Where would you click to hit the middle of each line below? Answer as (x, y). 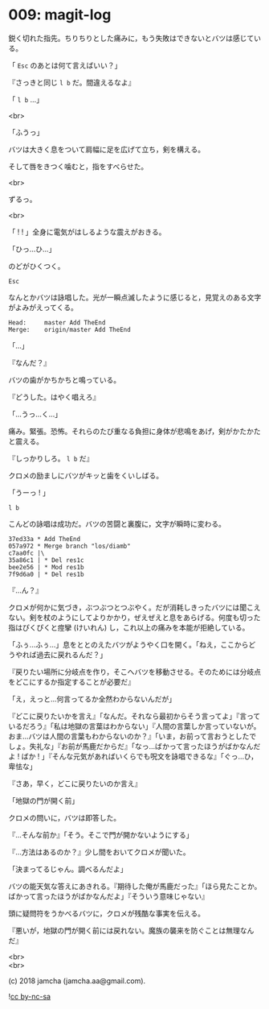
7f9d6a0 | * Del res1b (46, 574)
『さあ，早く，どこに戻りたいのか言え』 (75, 784)
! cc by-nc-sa (29, 996)
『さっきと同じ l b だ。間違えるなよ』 (72, 82)
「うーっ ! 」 (29, 492)
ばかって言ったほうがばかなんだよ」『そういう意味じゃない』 (108, 896)
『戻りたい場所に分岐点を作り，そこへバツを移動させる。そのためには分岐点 (135, 672)
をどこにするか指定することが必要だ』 (71, 681)
